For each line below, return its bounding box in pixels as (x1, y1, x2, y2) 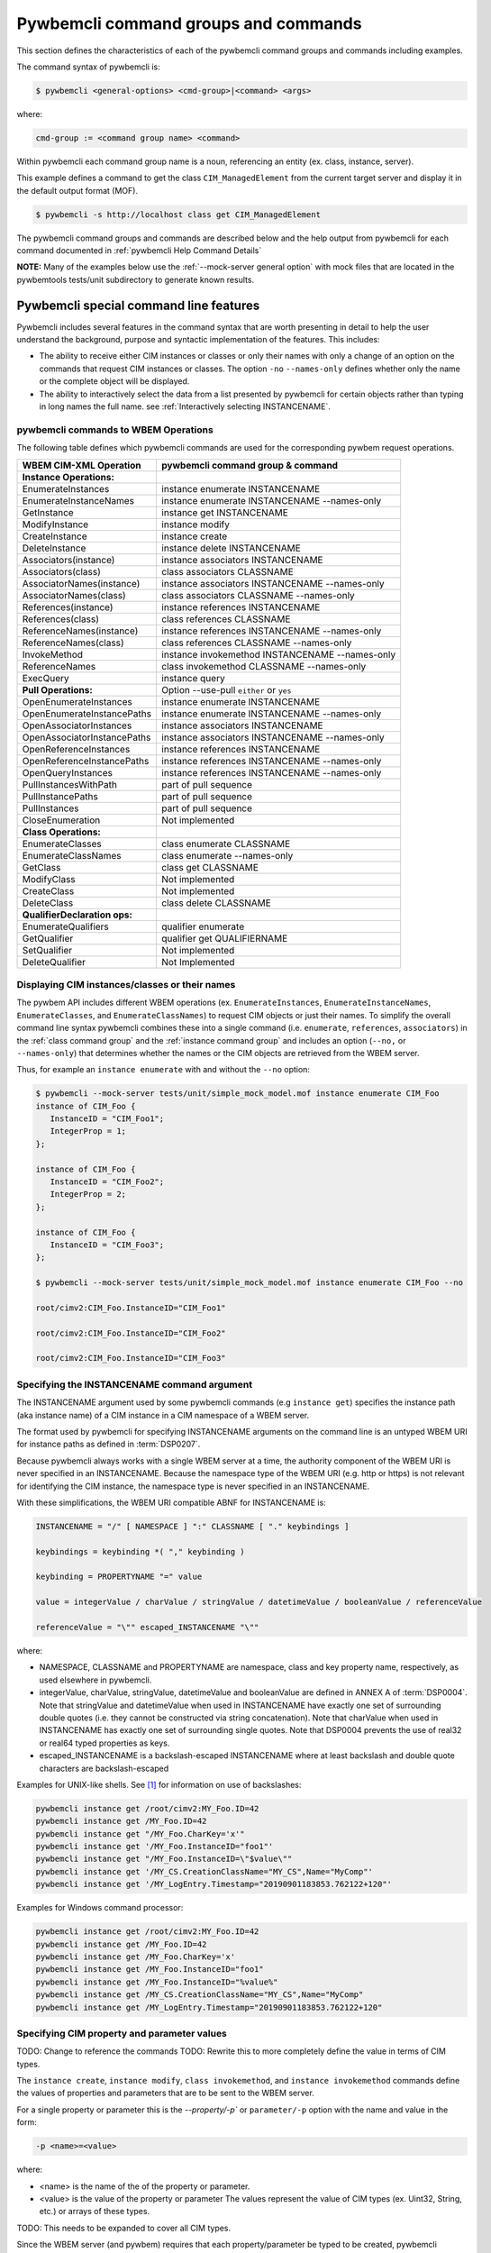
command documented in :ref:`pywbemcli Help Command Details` (16, 245, 262, 256)
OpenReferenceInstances (22, 743, 131, 755)
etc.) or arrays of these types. (39, 2206, 150, 2217)
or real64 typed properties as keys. (39, 1738, 170, 1748)
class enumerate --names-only (161, 849, 294, 862)
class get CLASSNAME (161, 861, 259, 873)
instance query (161, 671, 225, 684)
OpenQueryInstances (22, 766, 113, 779)
